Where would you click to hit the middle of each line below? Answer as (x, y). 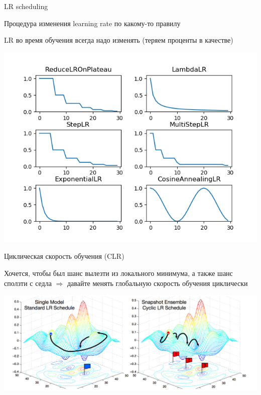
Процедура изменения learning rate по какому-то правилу (92, 23)
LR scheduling (26, 6)
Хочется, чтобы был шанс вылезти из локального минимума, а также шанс (118, 273)
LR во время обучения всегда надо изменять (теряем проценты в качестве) (119, 40)
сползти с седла (28, 283)
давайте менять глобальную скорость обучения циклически (157, 283)
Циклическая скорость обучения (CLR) (64, 256)
